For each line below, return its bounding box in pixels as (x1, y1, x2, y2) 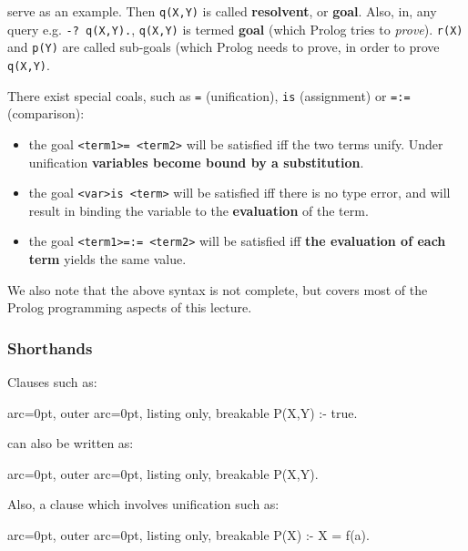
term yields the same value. (28, 250, 187, 269)
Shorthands (7, 336, 93, 359)
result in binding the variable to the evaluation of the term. (28, 200, 369, 219)
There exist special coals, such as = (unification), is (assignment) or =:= (7, 86, 411, 105)
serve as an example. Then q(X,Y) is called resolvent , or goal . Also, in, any (7, 2, 437, 20)
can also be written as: (7, 434, 134, 453)
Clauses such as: (7, 372, 97, 392)
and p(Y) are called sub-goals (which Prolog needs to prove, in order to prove (7, 37, 440, 56)
